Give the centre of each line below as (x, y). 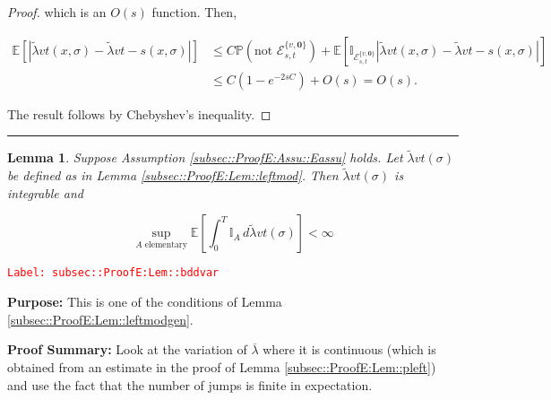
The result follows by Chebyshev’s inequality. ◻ (139, 113)
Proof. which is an (57, 12)
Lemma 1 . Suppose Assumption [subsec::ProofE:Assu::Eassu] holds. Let (205, 157)
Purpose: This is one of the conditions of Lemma (145, 302)
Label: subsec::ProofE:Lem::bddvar (113, 273)
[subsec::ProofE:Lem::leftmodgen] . (100, 319)
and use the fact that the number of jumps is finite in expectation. (190, 384)
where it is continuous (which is (349, 349)
